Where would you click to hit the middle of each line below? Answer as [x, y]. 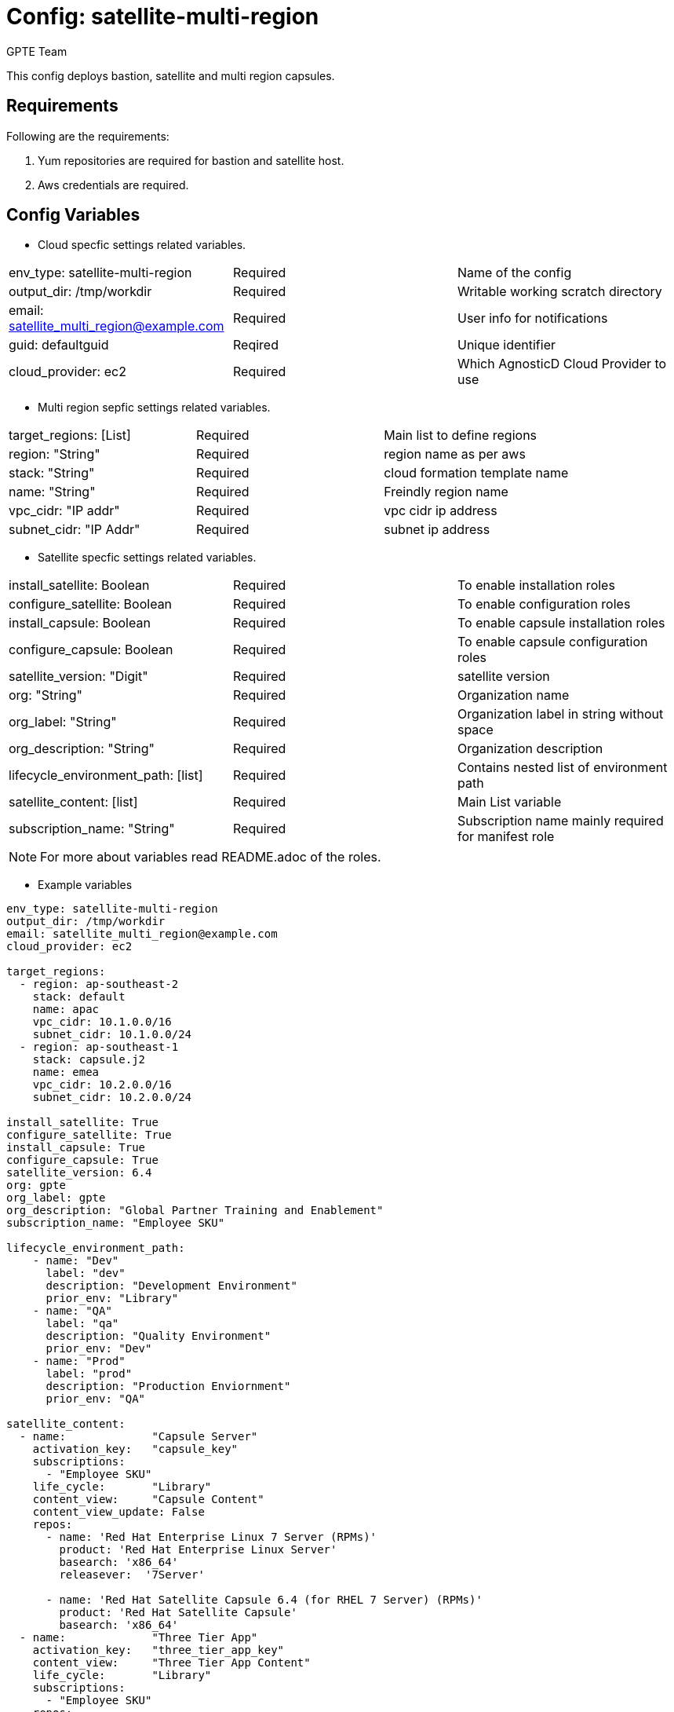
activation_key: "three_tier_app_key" [158, 1650]
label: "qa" [82, 1324]
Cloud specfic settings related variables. [142, 245]
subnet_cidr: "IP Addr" [75, 530]
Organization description [530, 749]
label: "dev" [86, 1273]
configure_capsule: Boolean [91, 650]
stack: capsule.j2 [89, 1060]
